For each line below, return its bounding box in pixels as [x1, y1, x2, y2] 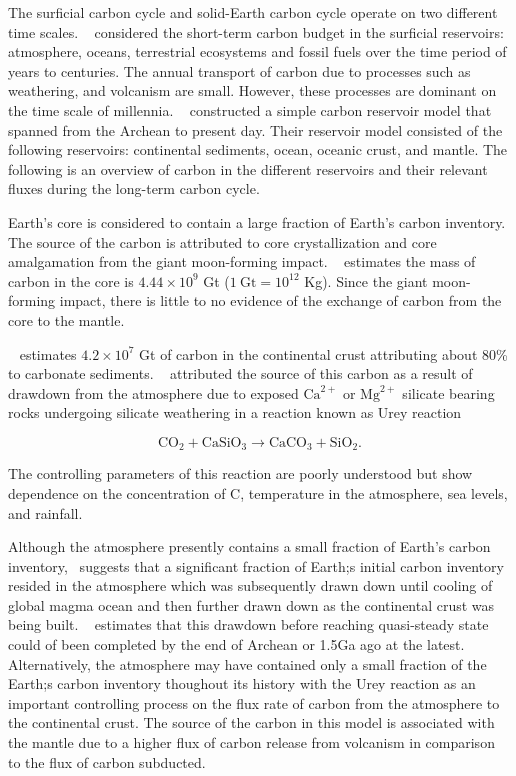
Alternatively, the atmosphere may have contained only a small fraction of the [8, 653, 487, 674]
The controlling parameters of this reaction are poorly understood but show [8, 463, 473, 484]
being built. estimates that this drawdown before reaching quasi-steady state [8, 614, 489, 635]
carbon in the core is [8, 270, 134, 291]
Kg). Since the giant [304, 270, 428, 291]
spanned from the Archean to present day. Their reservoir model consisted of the [8, 119, 503, 140]
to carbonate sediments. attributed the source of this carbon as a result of [8, 363, 473, 384]
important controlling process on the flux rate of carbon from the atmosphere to [8, 692, 500, 713]
